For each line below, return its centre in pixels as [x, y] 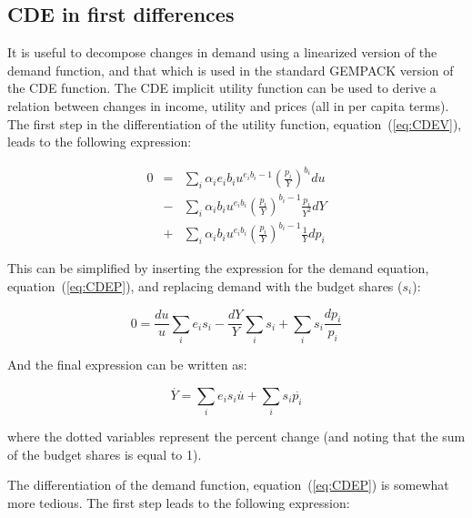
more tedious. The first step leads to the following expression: [179, 503]
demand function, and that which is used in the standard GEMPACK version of [231, 70]
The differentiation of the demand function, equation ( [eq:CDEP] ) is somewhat [228, 485]
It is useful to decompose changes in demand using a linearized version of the [222, 52]
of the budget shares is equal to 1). [105, 454]
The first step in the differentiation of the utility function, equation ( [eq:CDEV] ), [235, 123]
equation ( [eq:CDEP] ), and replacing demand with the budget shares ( [205, 285]
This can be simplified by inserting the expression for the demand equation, [218, 268]
